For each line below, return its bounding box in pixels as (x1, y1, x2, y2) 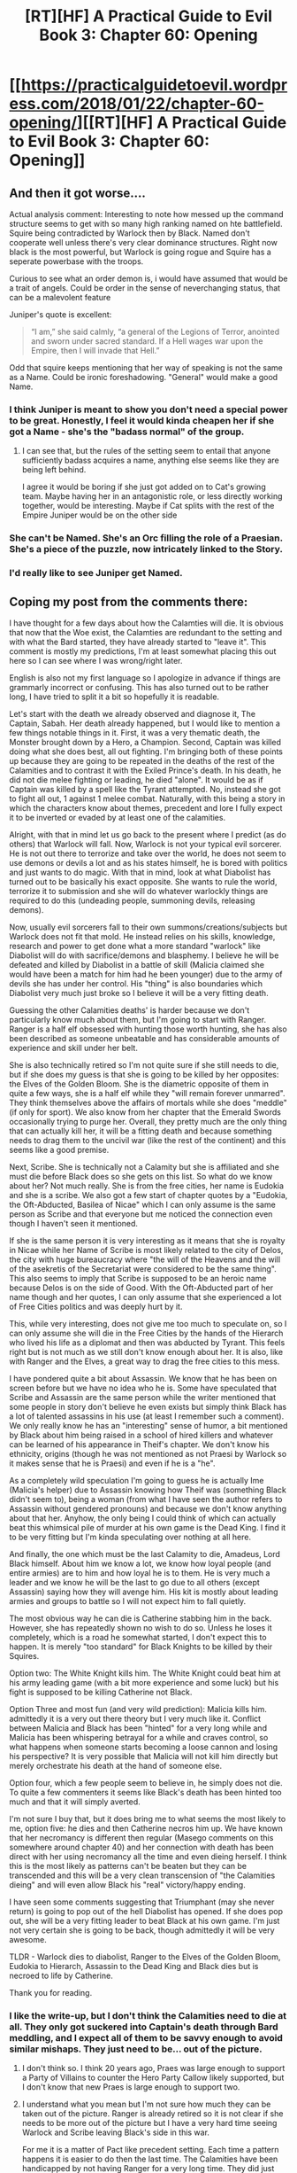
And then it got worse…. (9, 185, 146, 200)
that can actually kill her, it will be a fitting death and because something (9, 1125, 272, 1136)
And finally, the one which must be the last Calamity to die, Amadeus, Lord (9, 1548, 281, 1559)
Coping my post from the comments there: (9, 594, 248, 609)
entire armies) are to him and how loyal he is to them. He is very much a (9, 1567, 270, 1578)
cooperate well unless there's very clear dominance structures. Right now (9, 238, 278, 247)
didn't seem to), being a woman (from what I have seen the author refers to (9, 1493, 283, 1504)
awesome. (9, 1934, 47, 1944)
